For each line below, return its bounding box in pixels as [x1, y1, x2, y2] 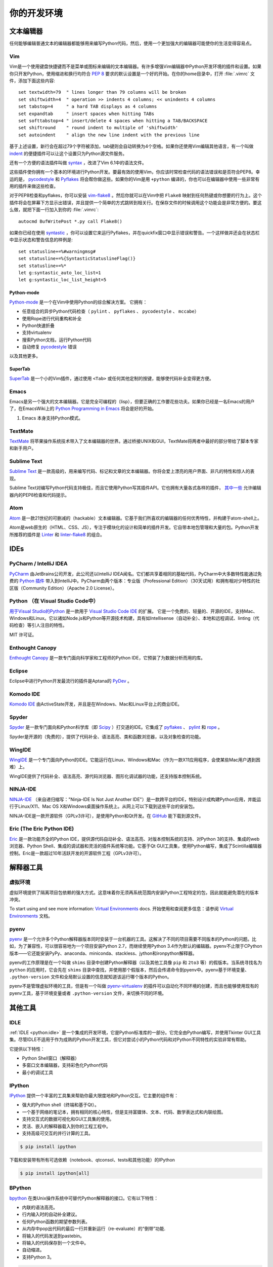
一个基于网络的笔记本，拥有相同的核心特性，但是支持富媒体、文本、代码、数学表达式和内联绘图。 [22, 1109, 226, 1115]
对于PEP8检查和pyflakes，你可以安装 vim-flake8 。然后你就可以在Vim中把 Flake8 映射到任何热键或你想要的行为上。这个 [9, 193, 262, 199]
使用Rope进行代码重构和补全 [22, 315, 82, 321]
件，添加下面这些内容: [9, 78, 56, 84]
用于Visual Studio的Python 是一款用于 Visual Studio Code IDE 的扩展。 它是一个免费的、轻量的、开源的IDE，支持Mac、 [9, 608, 258, 614]
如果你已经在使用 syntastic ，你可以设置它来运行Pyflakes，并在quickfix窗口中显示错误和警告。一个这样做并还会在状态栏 [9, 230, 260, 236]
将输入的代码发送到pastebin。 [22, 1233, 84, 1239]
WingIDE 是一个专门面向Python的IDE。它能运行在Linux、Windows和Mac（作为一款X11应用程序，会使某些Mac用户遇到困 [9, 757, 260, 763]
